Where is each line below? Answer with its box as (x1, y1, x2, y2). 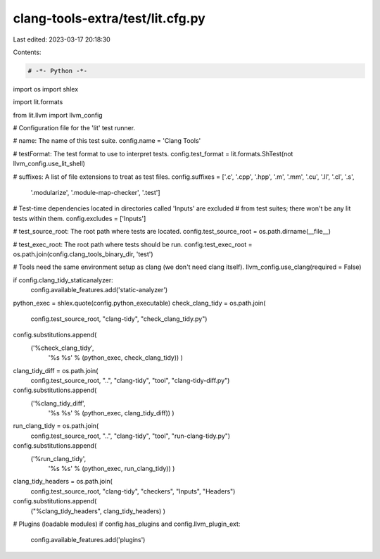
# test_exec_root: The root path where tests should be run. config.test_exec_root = (13, 240, 253, 249)
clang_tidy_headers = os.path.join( (13, 477, 113, 486)
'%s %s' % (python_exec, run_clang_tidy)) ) (48, 465, 175, 473)
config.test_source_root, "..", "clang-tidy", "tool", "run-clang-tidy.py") (30, 432, 231, 440)
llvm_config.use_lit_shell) (13, 159, 86, 168)
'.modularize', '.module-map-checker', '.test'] (30, 189, 161, 197)
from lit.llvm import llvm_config (13, 111, 103, 119)
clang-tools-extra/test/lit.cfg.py (13, 11, 205, 26)
